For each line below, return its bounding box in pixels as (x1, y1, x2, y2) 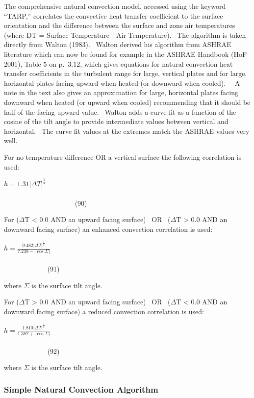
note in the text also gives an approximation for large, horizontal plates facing (4, 87, 238, 98)
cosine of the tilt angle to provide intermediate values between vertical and (4, 116, 229, 126)
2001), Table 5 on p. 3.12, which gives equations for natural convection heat (4, 58, 233, 69)
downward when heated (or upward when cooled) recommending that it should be (4, 97, 251, 107)
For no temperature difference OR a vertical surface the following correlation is (4, 151, 242, 162)
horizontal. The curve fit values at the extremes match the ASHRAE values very (4, 125, 250, 136)
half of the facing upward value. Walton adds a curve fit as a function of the (4, 106, 236, 117)
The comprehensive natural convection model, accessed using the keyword (4, 1, 226, 11)
